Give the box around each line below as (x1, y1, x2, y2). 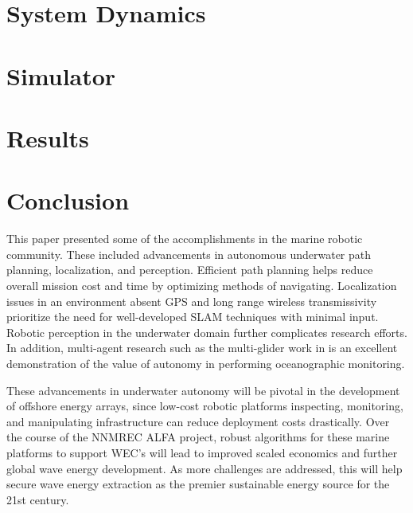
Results (6, 121, 89, 154)
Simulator (6, 59, 116, 92)
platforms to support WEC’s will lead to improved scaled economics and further (6, 444, 398, 460)
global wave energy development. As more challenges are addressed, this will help (6, 460, 403, 476)
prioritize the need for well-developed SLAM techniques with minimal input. (6, 308, 379, 325)
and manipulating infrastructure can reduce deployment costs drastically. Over (6, 413, 390, 429)
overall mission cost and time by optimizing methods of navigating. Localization (6, 277, 397, 294)
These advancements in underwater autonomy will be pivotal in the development (6, 382, 400, 398)
